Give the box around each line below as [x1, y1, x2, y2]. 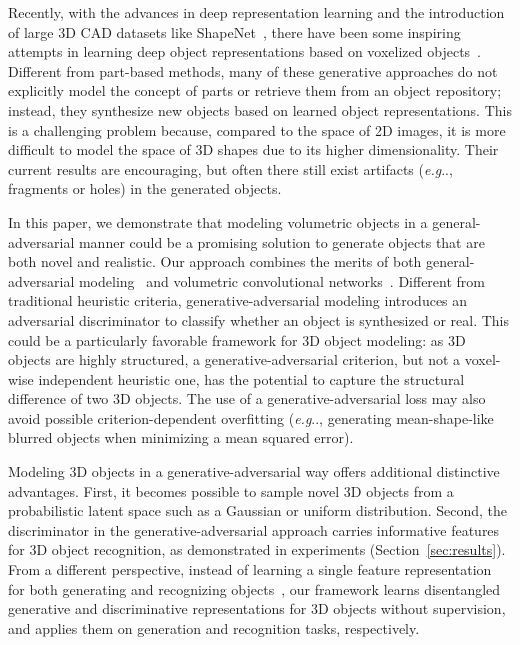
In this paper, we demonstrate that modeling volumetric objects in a [8, 211, 428, 232]
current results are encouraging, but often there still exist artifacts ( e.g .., [8, 158, 453, 179]
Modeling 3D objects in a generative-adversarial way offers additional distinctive [8, 461, 500, 482]
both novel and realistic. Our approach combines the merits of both [8, 251, 422, 272]
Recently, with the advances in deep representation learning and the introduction [8, 2, 505, 22]
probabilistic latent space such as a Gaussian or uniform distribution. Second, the [8, 500, 507, 521]
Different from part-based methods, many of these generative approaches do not [8, 60, 498, 81]
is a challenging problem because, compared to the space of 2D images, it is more [8, 119, 506, 140]
